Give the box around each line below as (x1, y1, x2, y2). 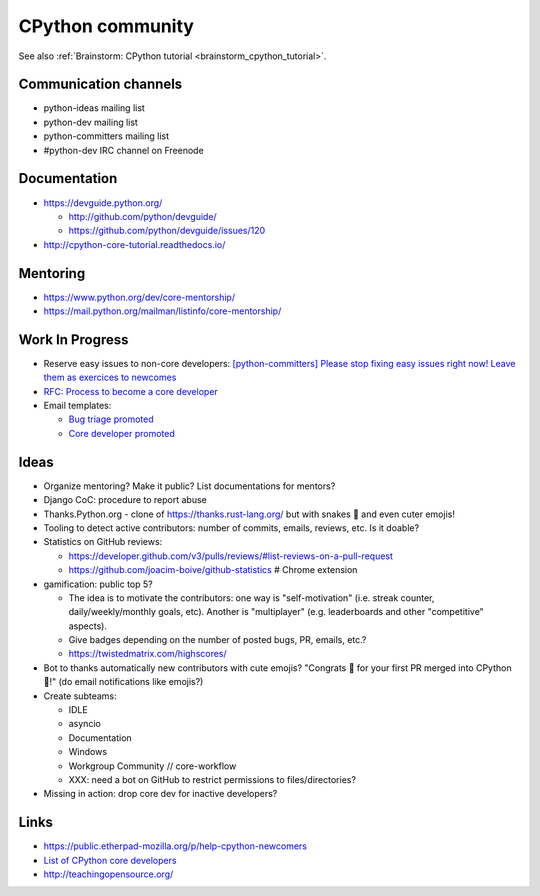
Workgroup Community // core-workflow (68, 760, 237, 772)
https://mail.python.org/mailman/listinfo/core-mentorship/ (43, 305, 282, 317)
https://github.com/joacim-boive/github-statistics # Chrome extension (68, 564, 358, 576)
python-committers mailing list (43, 130, 170, 142)
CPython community (18, 15, 195, 37)
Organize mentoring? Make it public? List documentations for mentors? (43, 480, 336, 492)
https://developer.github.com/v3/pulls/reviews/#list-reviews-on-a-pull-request (68, 550, 394, 562)
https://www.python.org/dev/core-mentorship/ (43, 291, 235, 303)
